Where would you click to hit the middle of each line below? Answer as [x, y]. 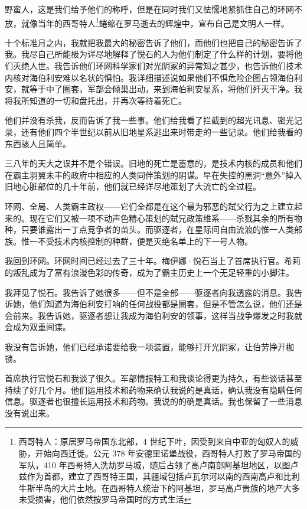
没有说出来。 [30, 412]
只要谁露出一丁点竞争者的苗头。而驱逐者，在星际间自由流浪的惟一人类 [157, 229]
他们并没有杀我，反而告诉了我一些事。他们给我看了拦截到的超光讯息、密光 [149, 120]
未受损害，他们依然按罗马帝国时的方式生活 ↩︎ [105, 499]
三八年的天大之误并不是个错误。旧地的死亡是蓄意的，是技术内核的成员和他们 [153, 163]
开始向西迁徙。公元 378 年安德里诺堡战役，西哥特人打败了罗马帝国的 [168, 453]
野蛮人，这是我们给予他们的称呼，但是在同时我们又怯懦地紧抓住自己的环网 [149, 9]
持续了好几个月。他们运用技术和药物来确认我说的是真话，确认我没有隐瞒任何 [153, 389]
